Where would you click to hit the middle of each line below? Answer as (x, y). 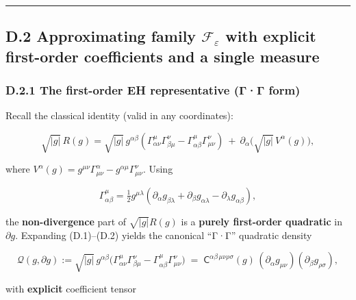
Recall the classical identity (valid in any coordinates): (119, 115)
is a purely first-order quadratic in (262, 221)
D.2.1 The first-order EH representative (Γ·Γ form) (153, 90)
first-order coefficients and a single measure (163, 56)
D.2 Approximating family (101, 36)
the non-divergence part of (66, 221)
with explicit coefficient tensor (71, 288)
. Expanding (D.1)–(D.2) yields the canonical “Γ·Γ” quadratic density (164, 235)
